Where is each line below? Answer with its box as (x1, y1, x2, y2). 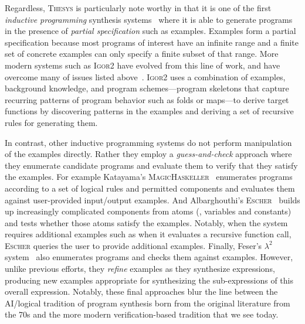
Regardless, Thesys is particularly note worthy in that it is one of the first (5, 2, 272, 13)
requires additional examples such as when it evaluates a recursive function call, (5, 228, 292, 240)
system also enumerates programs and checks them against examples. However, (5, 251, 293, 263)
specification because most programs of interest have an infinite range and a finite (5, 36, 299, 48)
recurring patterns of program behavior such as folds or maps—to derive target (5, 93, 289, 105)
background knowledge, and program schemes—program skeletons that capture (5, 82, 289, 94)
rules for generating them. (5, 116, 98, 128)
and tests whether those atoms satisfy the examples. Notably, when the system (5, 216, 288, 228)
